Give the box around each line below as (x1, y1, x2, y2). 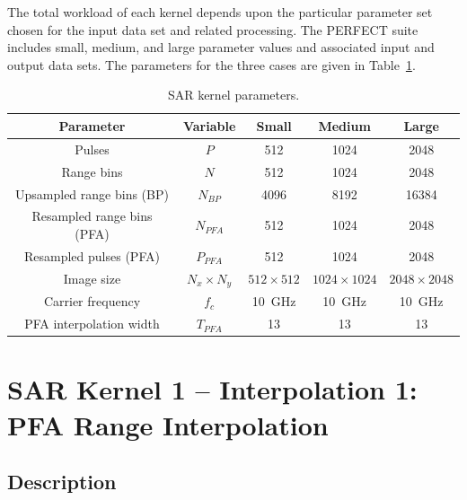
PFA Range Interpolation (7, 406, 329, 443)
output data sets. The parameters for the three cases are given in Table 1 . (7, 55, 416, 74)
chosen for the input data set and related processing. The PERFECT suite (7, 20, 419, 39)
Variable (182, 116, 236, 135)
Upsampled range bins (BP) (15, 184, 169, 203)
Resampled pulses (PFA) (24, 246, 160, 265)
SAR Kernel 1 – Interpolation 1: (7, 371, 418, 408)
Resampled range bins (31, 206, 153, 225)
